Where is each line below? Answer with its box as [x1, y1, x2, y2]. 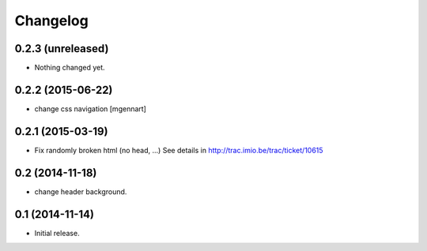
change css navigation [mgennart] [34, 103, 146, 114]
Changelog [14, 12, 89, 29]
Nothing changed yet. [34, 63, 106, 73]
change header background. [34, 186, 127, 197]
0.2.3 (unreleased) [14, 42, 109, 55]
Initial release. [34, 228, 80, 238]
